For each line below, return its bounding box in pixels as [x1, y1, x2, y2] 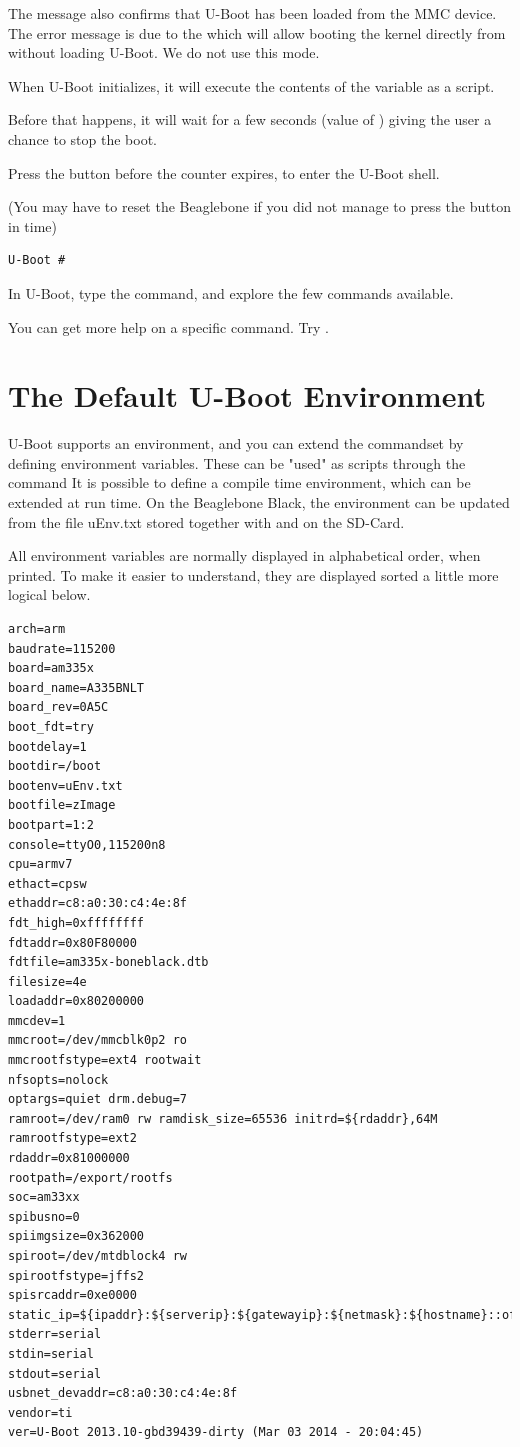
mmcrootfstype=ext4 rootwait [8, 1053, 202, 1068]
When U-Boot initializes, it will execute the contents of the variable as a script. [8, 75, 495, 96]
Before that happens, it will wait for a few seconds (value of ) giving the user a [8, 109, 492, 130]
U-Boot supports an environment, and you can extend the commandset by [8, 433, 464, 454]
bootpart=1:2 [8, 817, 94, 832]
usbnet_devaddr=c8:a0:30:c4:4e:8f [8, 1386, 238, 1401]
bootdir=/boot [8, 759, 102, 774]
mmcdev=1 [8, 1013, 66, 1028]
